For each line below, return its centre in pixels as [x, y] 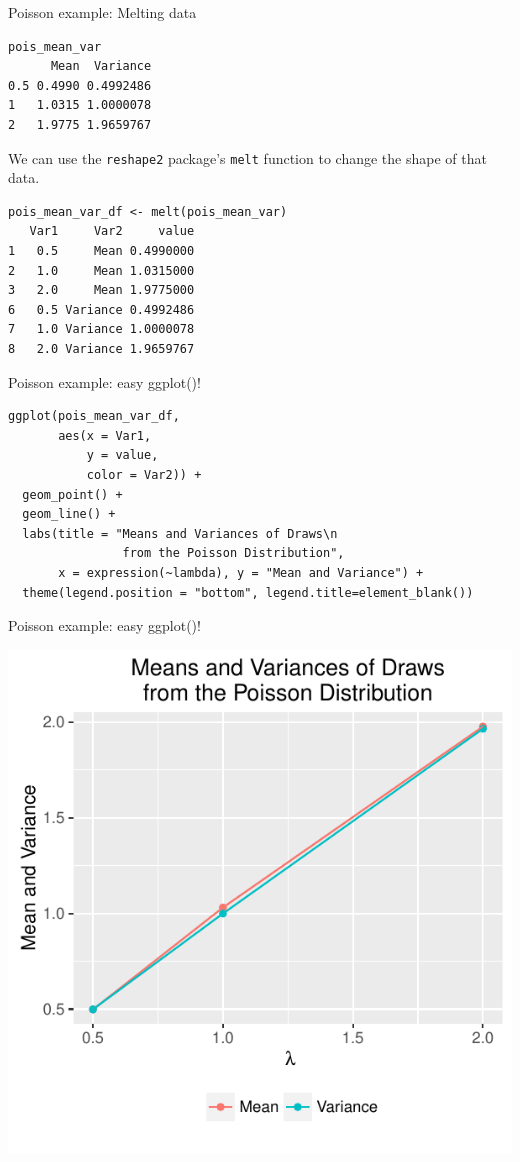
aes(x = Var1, [105, 435]
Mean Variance [101, 66]
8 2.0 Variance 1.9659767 [101, 348]
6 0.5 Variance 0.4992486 [101, 309]
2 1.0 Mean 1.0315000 [101, 270]
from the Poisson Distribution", [233, 553]
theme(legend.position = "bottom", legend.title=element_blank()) [248, 592]
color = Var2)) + [144, 474]
